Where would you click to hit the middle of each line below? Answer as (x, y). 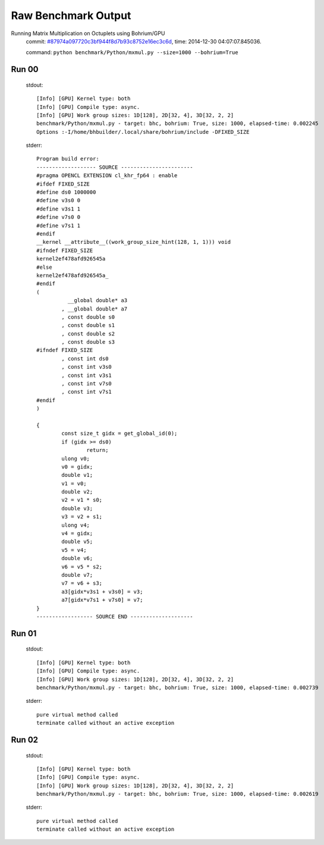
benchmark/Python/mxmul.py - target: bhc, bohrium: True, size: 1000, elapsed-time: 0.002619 (177, 794)
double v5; (77, 542)
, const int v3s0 (87, 367)
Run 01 (24, 633)
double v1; (77, 475)
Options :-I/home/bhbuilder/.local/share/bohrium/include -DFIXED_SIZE (143, 132)
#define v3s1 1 (59, 209)
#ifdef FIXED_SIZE (63, 184)
